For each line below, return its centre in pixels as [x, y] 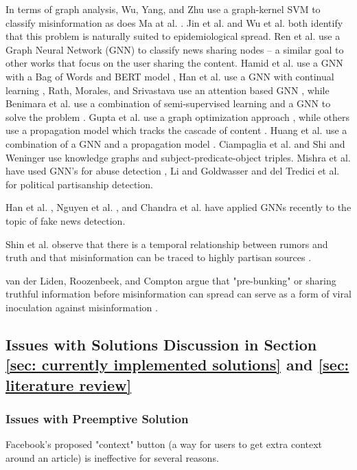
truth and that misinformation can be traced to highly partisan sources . [159, 257]
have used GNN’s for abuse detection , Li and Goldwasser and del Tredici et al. [173, 171]
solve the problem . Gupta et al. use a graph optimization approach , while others [178, 116]
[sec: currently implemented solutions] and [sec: [177, 365]
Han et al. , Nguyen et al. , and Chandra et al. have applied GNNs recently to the [178, 207]
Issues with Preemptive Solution [97, 418]
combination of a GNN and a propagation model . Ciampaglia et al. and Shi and [175, 143]
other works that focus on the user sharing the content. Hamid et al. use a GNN [174, 63]
